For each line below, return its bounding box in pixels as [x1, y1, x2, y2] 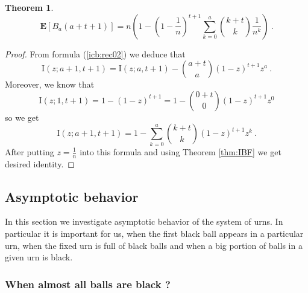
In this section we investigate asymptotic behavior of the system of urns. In [5, 215, 283, 228]
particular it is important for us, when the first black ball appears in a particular [5, 227, 304, 239]
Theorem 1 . [5, 1, 54, 13]
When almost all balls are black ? [5, 276, 171, 291]
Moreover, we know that [5, 78, 95, 91]
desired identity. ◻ [5, 157, 75, 170]
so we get [5, 111, 39, 123]
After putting [5, 145, 54, 158]
